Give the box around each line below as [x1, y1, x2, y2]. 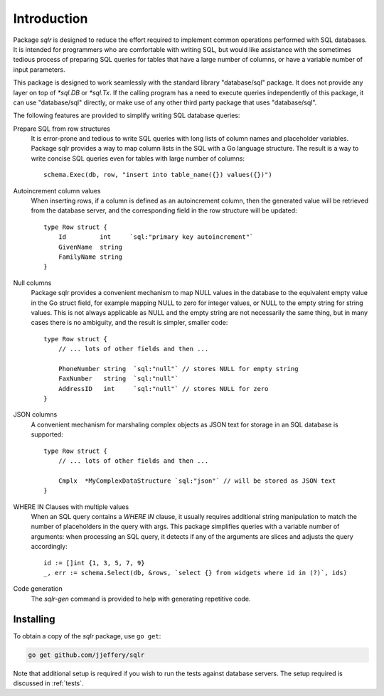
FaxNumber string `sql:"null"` [58, 375, 179, 383]
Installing [13, 613, 56, 625]
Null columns [13, 278, 52, 287]
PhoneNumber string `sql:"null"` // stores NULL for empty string [58, 365, 299, 373]
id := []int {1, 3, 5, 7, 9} [43, 559, 145, 567]
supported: [31, 430, 63, 439]
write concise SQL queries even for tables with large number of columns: [31, 154, 245, 163]
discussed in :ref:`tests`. [13, 679, 85, 687]
